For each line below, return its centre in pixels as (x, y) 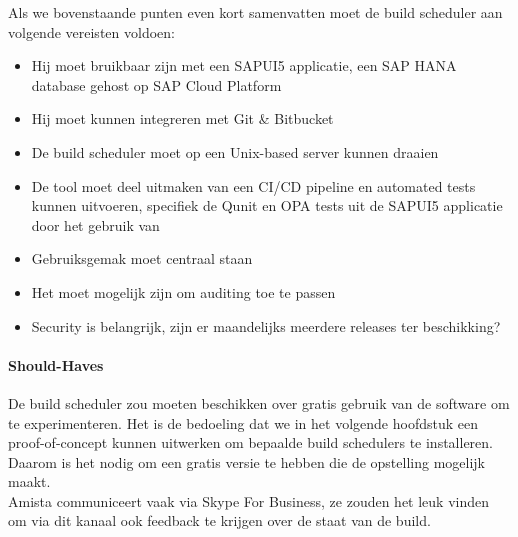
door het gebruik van (95, 224)
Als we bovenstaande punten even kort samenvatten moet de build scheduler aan (255, 12)
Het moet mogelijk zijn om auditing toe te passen (183, 291)
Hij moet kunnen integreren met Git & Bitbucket (182, 118)
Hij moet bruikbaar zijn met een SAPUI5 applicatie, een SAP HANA (244, 65)
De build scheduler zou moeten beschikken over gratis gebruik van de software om (259, 402)
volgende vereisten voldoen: (91, 31)
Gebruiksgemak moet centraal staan (142, 258)
